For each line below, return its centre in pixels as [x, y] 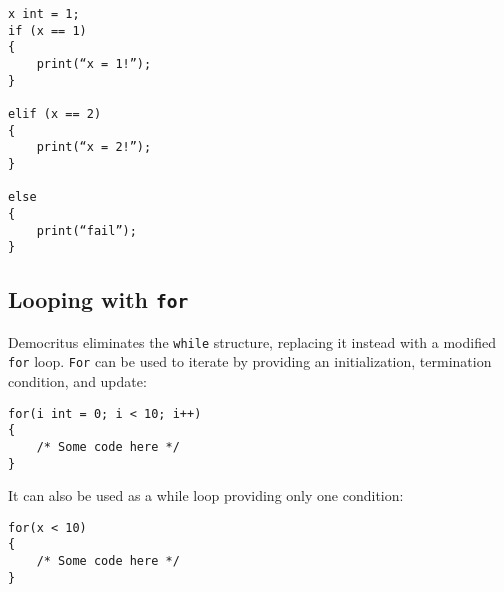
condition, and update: [77, 380]
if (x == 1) [47, 30]
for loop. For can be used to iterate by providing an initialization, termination [250, 361]
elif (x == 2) [55, 113]
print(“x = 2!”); [94, 147]
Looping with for [98, 299]
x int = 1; [44, 14]
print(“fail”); [86, 230]
